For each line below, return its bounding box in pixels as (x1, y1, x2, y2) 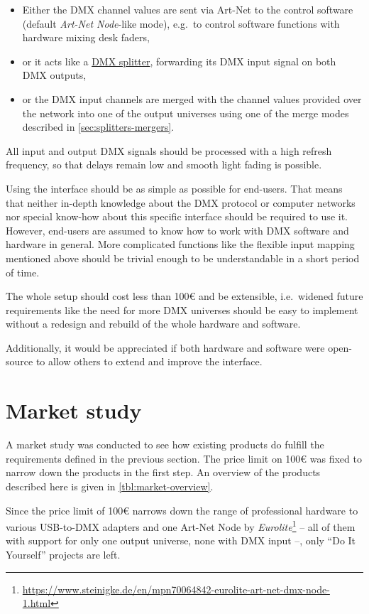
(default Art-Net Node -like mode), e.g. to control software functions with (22, 16, 340, 31)
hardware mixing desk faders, (22, 30, 150, 45)
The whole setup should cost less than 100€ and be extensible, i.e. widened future (6, 289, 363, 303)
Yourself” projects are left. (6, 547, 121, 561)
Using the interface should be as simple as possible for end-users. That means (6, 181, 343, 195)
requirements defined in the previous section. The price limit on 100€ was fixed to (6, 451, 362, 465)
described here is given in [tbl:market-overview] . (6, 478, 214, 493)
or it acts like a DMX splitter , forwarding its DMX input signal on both (22, 53, 336, 68)
